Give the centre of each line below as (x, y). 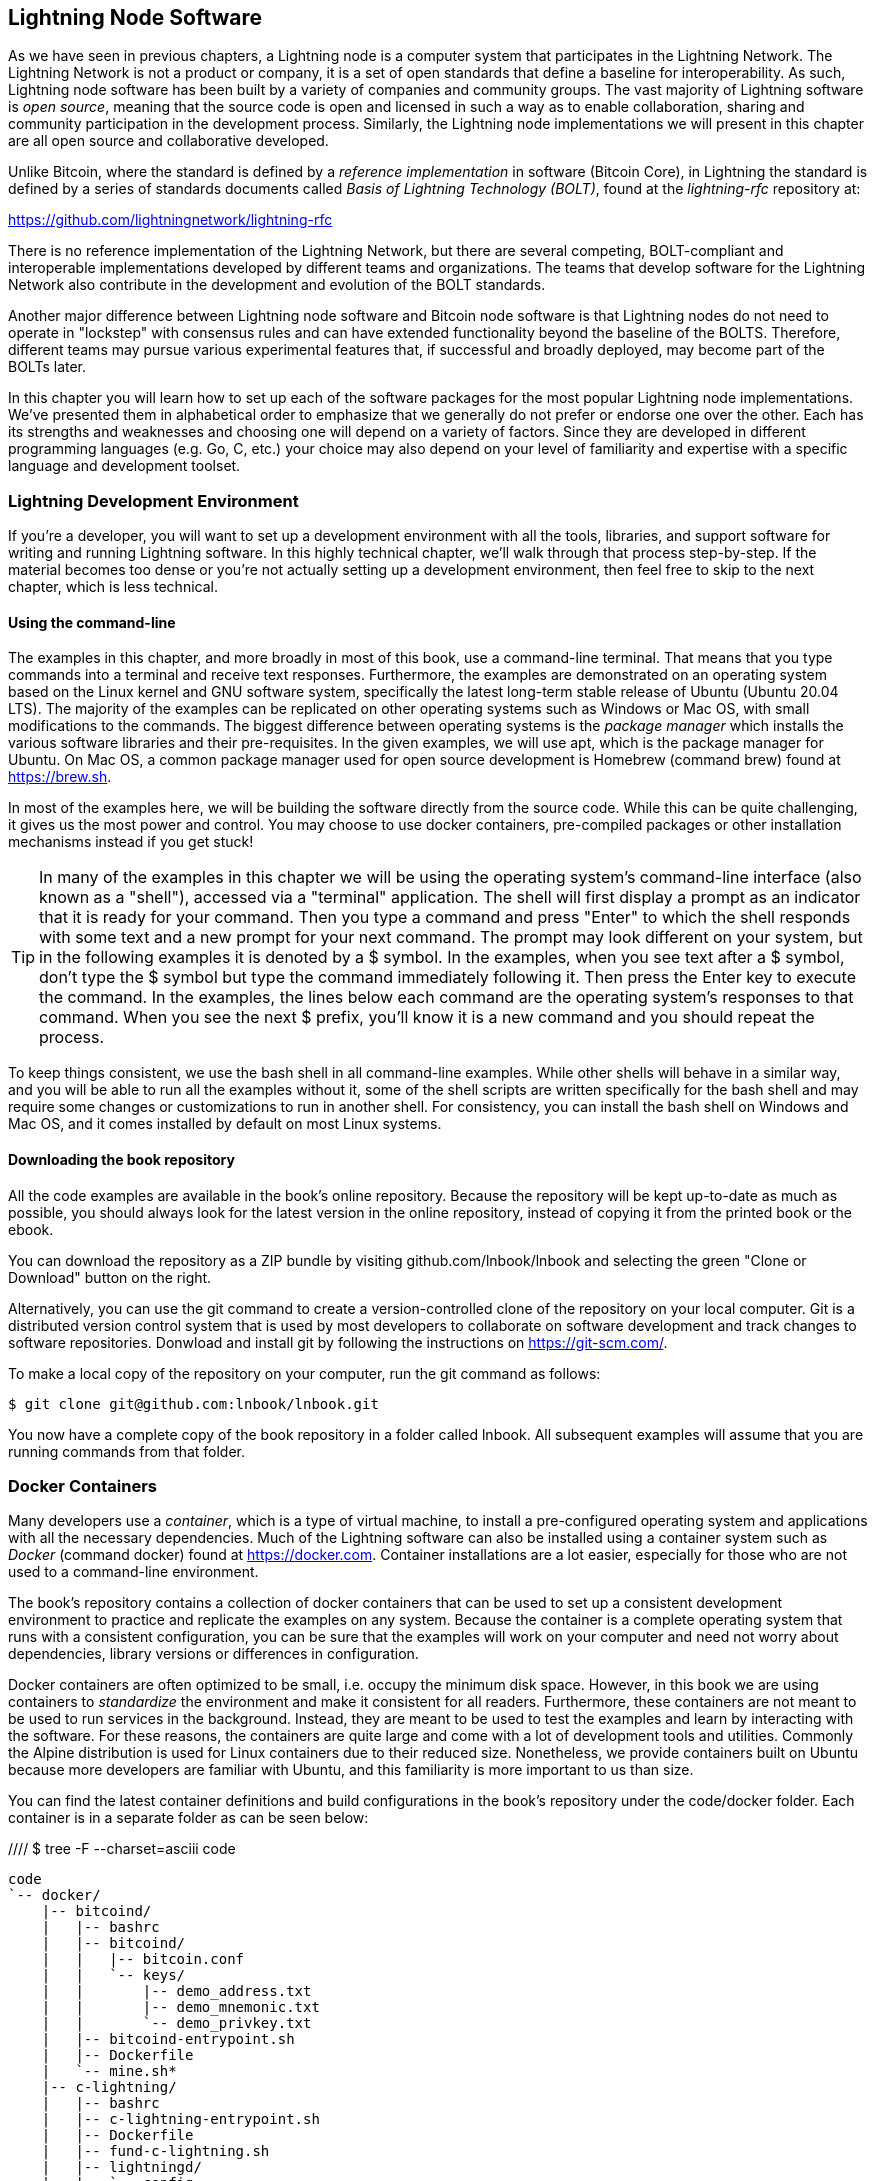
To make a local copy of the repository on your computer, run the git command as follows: (304, 1373)
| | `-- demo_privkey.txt (176, 2023)
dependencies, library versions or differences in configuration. (213, 1654)
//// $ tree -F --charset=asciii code (122, 1849)
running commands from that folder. (127, 1451)
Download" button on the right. (110, 1277)
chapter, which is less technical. (113, 587)
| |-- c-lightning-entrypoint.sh (180, 2119)
